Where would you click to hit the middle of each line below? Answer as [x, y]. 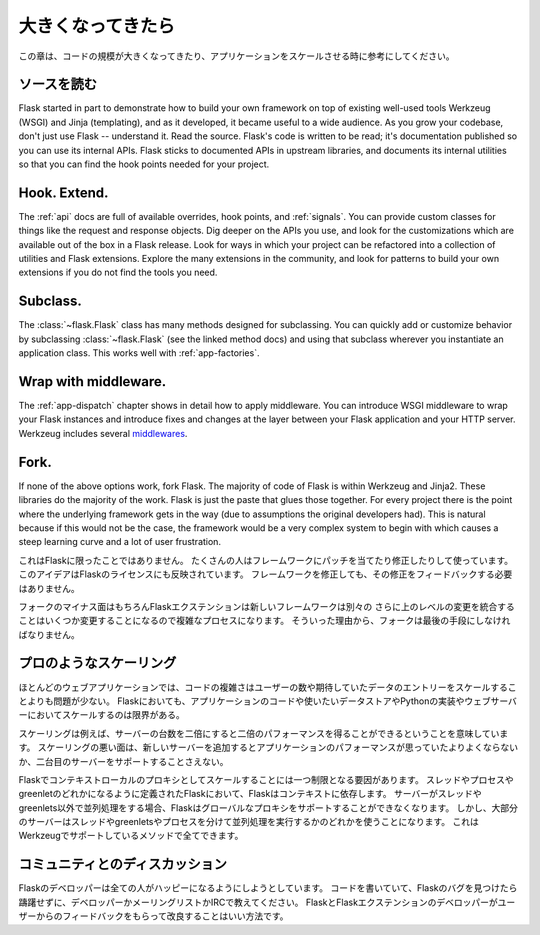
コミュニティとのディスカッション [123, 864]
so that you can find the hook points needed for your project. [144, 164]
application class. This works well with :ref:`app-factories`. [139, 353]
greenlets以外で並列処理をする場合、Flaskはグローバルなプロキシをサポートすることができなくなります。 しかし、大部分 [268, 807]
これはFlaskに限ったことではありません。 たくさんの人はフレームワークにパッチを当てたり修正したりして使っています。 [266, 560]
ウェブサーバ [490, 701]
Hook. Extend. [63, 192]
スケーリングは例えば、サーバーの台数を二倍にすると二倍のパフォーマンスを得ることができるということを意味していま [263, 733]
